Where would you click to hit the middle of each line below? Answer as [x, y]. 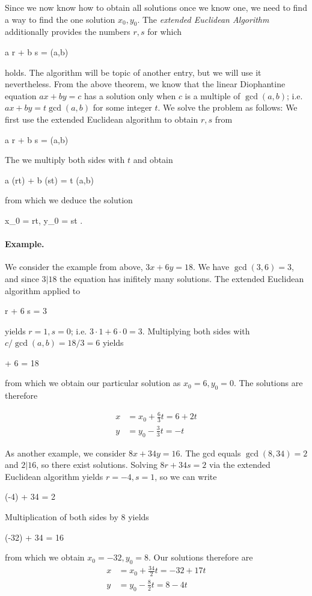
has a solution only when [130, 95]
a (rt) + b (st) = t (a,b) [49, 180]
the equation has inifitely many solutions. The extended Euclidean [182, 278]
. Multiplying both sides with [196, 330]
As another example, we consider [66, 453]
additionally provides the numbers [68, 32]
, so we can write [186, 476]
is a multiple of [213, 95]
